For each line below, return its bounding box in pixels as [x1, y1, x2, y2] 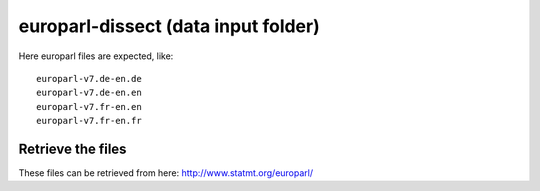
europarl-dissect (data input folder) [18, 15, 320, 37]
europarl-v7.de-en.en [36, 87, 142, 99]
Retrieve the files [18, 140, 127, 157]
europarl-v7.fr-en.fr [36, 115, 142, 127]
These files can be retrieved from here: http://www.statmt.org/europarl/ [18, 167, 314, 179]
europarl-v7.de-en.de [36, 73, 142, 84]
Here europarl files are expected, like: [18, 50, 174, 62]
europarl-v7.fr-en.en [36, 101, 142, 112]
